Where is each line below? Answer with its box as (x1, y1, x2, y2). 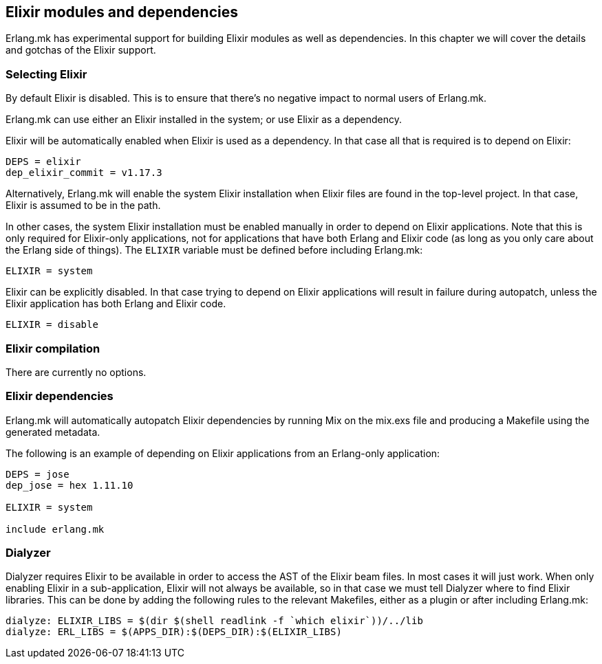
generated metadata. (6, 425, 100, 438)
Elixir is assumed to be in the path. (6, 199, 161, 212)
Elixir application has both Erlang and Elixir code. (6, 298, 226, 310)
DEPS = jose (6, 468, 69, 480)
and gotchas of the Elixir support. (6, 44, 156, 56)
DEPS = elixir (6, 156, 81, 168)
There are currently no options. (6, 366, 147, 378)
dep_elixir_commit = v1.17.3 (6, 167, 162, 179)
